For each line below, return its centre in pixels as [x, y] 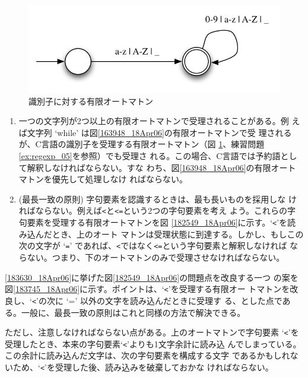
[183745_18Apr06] [47, 289]
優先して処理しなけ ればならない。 [120, 179]
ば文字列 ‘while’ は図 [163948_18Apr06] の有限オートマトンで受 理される [155, 132]
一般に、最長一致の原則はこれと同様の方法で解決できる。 [133, 312]
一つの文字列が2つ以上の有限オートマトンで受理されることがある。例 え [159, 121]
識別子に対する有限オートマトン [91, 101]
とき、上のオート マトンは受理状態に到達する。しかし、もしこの [178, 234]
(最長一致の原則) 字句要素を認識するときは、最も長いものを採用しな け [158, 199]
